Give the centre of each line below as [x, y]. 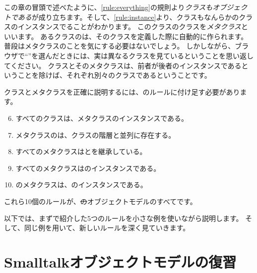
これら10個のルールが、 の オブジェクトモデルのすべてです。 [100, 201]
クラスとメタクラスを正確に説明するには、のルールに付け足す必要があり [122, 91]
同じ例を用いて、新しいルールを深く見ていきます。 [107, 228]
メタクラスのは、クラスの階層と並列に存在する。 [96, 135]
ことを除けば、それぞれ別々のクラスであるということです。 [114, 75]
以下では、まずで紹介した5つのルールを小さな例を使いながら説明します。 [124, 218]
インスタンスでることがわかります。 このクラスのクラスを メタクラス [129, 27]
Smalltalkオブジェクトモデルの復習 [120, 261]
